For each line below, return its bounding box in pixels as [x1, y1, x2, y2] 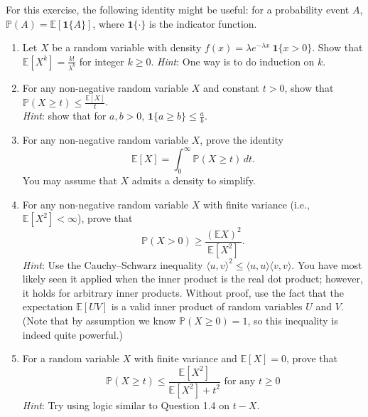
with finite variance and [134, 351, 237, 366]
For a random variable [22, 351, 119, 366]
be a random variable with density [52, 40, 202, 55]
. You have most [291, 257, 362, 272]
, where [92, 16, 124, 31]
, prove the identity [200, 132, 283, 147]
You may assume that [22, 173, 117, 188]
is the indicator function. [149, 16, 257, 31]
